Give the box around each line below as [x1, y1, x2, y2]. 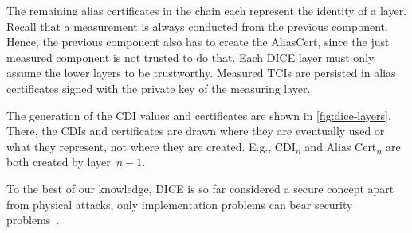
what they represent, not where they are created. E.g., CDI [6, 138, 296, 154]
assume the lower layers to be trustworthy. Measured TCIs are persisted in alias [6, 64, 396, 81]
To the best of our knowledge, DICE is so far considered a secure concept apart [6, 180, 394, 196]
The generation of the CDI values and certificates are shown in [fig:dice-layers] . [6, 107, 391, 123]
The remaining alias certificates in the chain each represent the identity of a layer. [6, 2, 407, 18]
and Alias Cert [304, 138, 377, 154]
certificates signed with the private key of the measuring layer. [6, 80, 311, 96]
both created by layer [6, 153, 111, 170]
